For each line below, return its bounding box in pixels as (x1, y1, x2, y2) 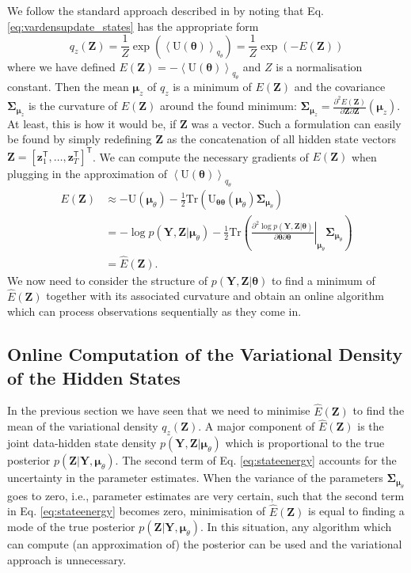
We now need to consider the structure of (7, 271, 208, 288)
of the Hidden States (7, 365, 181, 389)
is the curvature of (28, 97, 118, 114)
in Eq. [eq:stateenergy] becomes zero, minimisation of (7, 503, 266, 519)
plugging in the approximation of (7, 165, 167, 182)
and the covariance (294, 78, 386, 95)
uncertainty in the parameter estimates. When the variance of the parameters (7, 469, 383, 486)
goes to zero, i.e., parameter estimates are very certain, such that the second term (7, 487, 405, 503)
